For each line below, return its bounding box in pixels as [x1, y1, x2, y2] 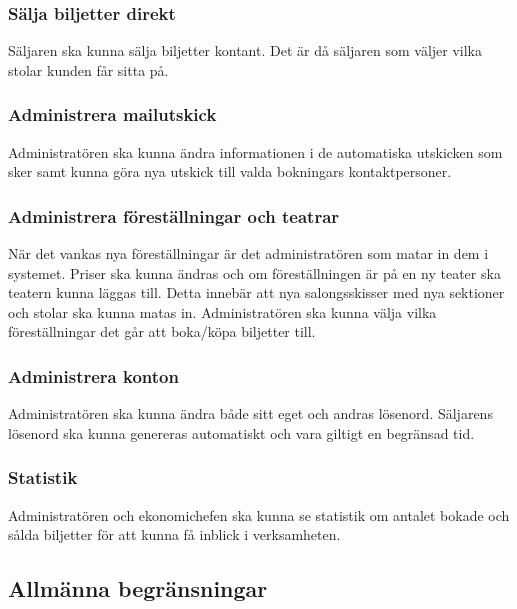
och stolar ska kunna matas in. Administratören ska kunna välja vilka [8, 301, 437, 322]
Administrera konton [8, 363, 179, 388]
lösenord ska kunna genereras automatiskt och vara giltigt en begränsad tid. [8, 422, 475, 443]
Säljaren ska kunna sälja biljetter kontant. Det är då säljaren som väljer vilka [8, 40, 483, 61]
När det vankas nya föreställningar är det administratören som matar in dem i [8, 243, 489, 264]
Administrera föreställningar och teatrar [8, 203, 340, 228]
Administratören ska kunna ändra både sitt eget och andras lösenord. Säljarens [8, 403, 493, 424]
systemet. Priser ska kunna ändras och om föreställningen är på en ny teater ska [8, 262, 501, 283]
